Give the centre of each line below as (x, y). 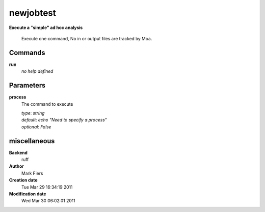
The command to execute (47, 104)
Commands (27, 52)
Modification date (28, 194)
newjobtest (33, 13)
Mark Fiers (32, 173)
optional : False (36, 127)
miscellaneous (32, 141)
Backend (18, 152)
